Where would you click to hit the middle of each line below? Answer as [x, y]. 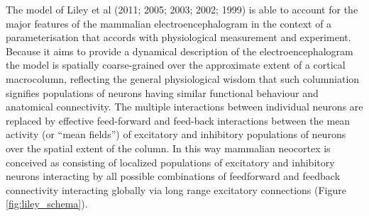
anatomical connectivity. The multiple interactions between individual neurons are [184, 107]
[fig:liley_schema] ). [47, 204]
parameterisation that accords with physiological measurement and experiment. [178, 37]
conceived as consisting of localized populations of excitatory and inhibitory [170, 162]
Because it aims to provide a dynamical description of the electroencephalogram [180, 51]
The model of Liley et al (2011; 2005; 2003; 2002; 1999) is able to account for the [182, 9]
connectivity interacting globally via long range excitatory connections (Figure [176, 189]
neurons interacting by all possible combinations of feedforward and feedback [173, 176]
